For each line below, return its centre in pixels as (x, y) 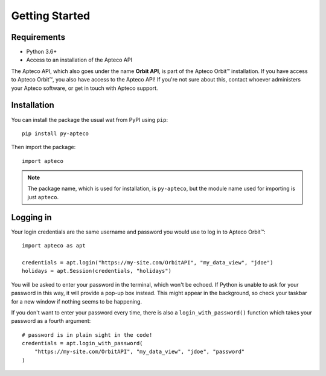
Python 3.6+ (42, 52)
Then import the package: (43, 147)
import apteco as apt (54, 246)
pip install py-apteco (56, 133)
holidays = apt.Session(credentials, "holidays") (97, 271)
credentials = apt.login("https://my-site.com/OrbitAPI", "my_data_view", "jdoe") (148, 262)
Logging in (32, 217)
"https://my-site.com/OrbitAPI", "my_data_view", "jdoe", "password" (139, 352)
